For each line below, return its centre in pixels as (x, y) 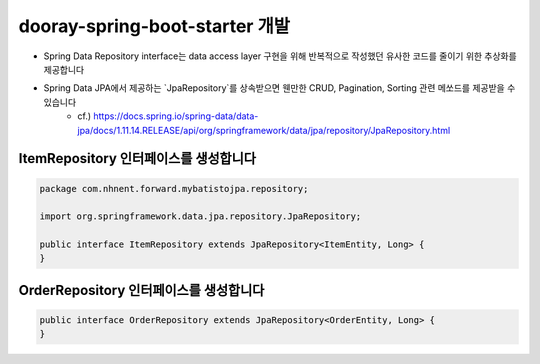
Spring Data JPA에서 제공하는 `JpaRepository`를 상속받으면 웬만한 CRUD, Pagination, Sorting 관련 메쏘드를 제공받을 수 (279, 88)
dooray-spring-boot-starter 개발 (154, 26)
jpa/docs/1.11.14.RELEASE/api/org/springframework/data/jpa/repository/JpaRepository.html (264, 130)
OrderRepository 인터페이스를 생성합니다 (141, 290)
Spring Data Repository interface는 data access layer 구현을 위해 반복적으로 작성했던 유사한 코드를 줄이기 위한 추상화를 (280, 56)
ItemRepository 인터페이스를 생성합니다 (137, 158)
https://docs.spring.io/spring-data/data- (176, 116)
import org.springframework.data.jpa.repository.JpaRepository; (200, 216)
